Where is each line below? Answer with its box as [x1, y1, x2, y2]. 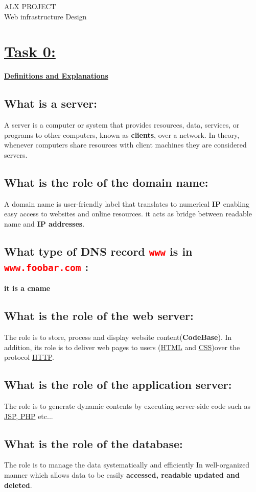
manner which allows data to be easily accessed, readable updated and [4, 469, 240, 480]
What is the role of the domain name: [4, 174, 208, 190]
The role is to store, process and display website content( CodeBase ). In [4, 332, 232, 342]
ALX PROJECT [4, 1, 56, 11]
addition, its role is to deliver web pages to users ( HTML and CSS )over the [4, 341, 240, 352]
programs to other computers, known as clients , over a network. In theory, [4, 129, 240, 140]
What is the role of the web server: [4, 308, 194, 324]
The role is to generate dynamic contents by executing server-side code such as [4, 401, 250, 411]
